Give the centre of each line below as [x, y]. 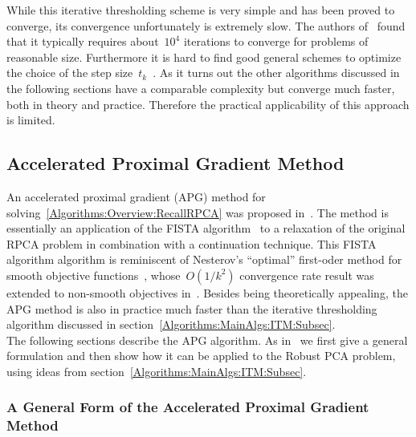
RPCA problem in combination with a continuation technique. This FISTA [192, 243]
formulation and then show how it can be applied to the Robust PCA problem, [201, 356]
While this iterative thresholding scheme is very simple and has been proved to [201, 10]
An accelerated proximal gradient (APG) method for [136, 196]
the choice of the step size [70, 73]
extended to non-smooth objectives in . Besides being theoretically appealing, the [207, 292]
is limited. [31, 120]
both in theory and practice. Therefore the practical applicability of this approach [208, 104]
